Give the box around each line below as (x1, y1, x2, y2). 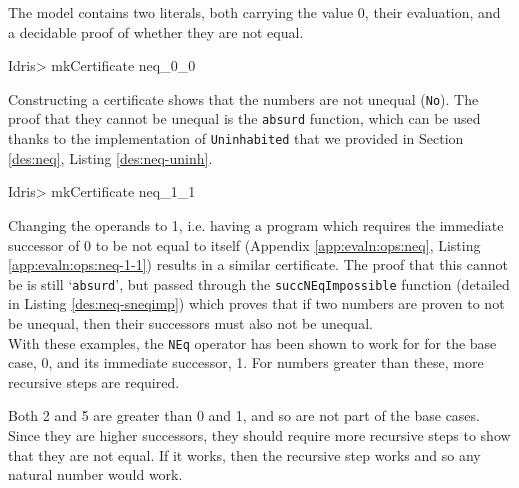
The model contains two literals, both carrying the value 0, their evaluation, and (8, 2, 501, 22)
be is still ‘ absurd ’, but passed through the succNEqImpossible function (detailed (8, 273, 510, 294)
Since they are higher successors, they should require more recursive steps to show (8, 425, 511, 445)
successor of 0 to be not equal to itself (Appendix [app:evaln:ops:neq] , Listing (8, 234, 481, 255)
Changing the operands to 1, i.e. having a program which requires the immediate (8, 214, 504, 235)
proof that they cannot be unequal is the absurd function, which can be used (8, 108, 481, 129)
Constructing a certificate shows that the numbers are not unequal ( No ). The (8, 88, 479, 109)
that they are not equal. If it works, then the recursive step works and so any (8, 444, 481, 465)
